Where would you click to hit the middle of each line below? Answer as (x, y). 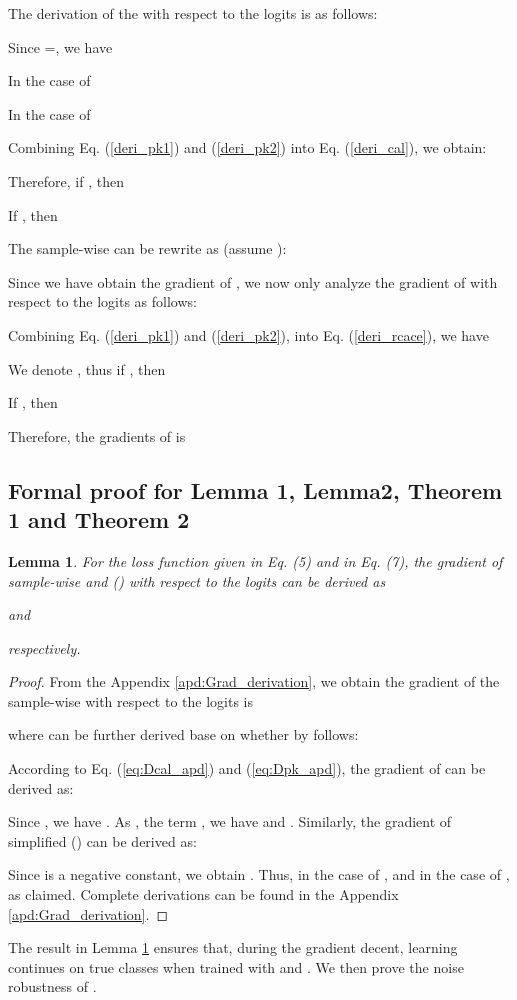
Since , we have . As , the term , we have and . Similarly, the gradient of (230, 821)
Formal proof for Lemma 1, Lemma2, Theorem (255, 489)
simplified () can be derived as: (102, 840)
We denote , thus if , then (87, 368)
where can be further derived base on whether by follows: (183, 734)
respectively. (44, 647)
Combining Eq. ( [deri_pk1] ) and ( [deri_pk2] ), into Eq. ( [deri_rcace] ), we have (248, 334)
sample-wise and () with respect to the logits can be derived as (197, 580)
